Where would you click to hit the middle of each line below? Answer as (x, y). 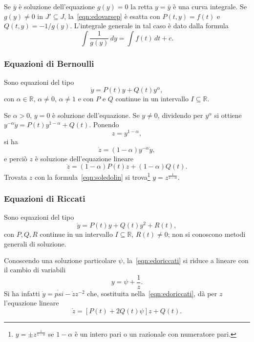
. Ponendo (104, 124)
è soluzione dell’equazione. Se (96, 115)
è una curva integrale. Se (210, 6)
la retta (142, 6)
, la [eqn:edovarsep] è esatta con (112, 16)
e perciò (16, 158)
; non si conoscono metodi (207, 234)
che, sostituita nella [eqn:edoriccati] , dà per (152, 293)
